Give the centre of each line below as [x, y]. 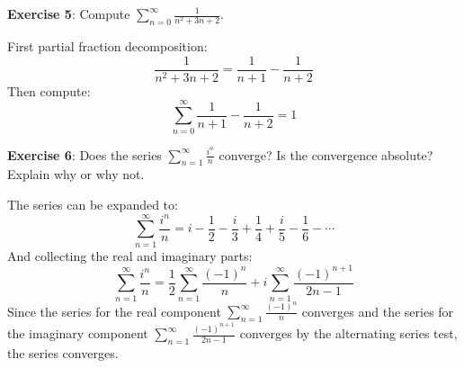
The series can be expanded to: [93, 204]
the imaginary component [78, 333]
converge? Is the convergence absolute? [326, 154]
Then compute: [49, 90]
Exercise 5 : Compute [69, 13]
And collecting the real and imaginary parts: [130, 255]
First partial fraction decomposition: [107, 46]
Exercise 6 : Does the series [85, 154]
